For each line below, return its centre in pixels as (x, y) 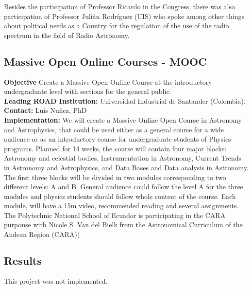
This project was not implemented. (56, 280)
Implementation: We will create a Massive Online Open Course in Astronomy (123, 119)
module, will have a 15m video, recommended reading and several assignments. (121, 206)
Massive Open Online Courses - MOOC (105, 61)
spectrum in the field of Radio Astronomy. (67, 35)
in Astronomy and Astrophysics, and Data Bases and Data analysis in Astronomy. (126, 167)
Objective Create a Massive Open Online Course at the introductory (108, 81)
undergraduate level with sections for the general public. (88, 91)
